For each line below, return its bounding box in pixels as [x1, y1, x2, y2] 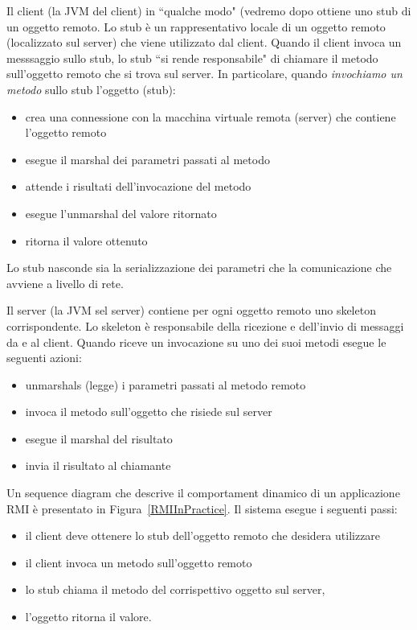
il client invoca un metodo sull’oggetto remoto [25, 554, 252, 570]
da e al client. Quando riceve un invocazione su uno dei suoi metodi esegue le [6, 333, 386, 350]
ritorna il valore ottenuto [25, 232, 148, 249]
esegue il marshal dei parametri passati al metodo [25, 150, 270, 167]
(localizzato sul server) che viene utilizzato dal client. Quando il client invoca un [6, 34, 402, 51]
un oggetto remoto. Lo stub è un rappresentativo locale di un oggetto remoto [6, 18, 386, 35]
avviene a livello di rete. [6, 274, 124, 291]
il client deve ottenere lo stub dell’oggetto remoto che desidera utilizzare [25, 527, 381, 544]
